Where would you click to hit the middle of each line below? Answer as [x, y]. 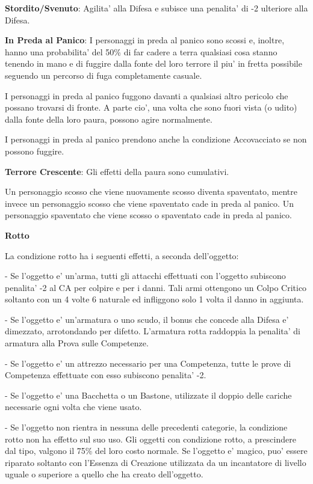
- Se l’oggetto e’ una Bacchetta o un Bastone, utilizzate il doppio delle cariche [148, 395]
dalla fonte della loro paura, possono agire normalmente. [109, 119]
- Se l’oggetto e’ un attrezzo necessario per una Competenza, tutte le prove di [148, 363]
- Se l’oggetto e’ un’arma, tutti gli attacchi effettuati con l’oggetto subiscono [145, 276]
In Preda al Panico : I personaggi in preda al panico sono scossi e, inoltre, [145, 40]
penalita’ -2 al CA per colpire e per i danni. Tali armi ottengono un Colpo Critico [156, 287]
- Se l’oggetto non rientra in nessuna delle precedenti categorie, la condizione [146, 427]
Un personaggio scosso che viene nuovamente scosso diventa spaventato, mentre [151, 191]
